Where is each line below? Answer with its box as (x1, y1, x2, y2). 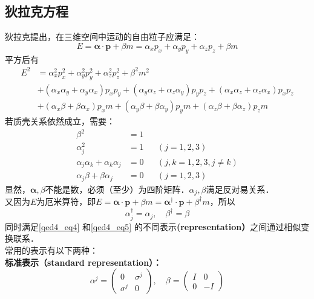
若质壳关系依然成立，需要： (5, 115, 115, 127)
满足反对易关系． (206, 182, 274, 195)
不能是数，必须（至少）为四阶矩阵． (45, 182, 189, 195)
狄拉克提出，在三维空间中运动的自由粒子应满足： (5, 30, 200, 43)
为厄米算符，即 (36, 195, 96, 207)
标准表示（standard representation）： (5, 256, 162, 268)
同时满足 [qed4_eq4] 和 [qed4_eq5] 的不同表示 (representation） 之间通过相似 (5, 220, 301, 233)
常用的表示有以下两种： (5, 244, 98, 256)
